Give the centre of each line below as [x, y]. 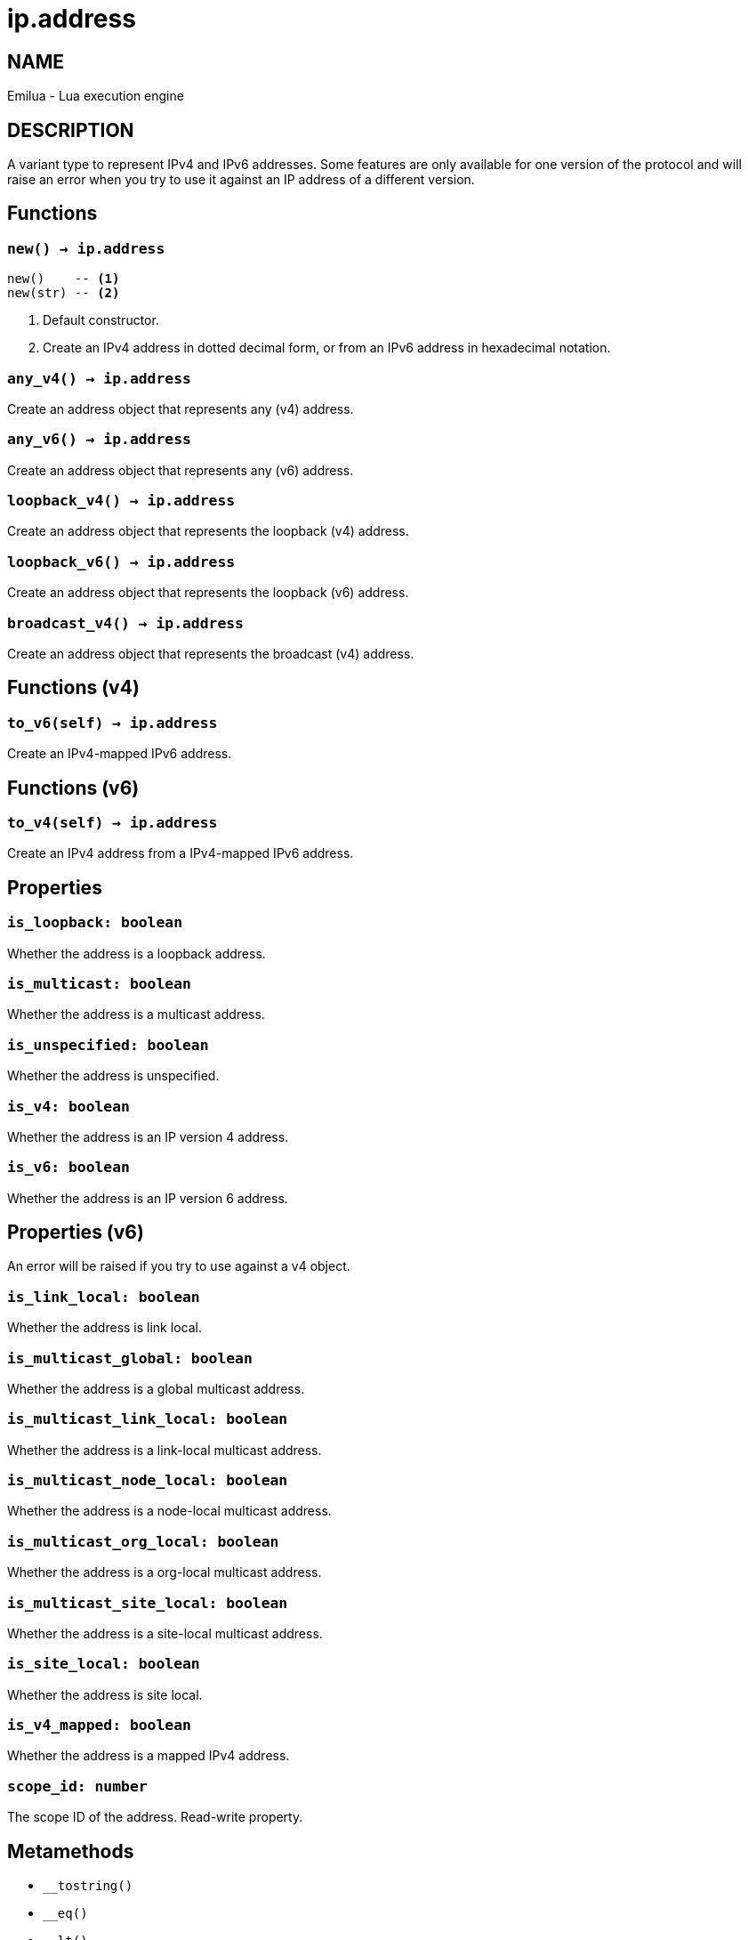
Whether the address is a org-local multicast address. [165, 1572]
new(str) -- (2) [64, 293]
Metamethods [71, 1851]
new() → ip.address [86, 248]
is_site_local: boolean [104, 1664]
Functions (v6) [73, 788]
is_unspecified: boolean [108, 1045]
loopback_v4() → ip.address [121, 501]
